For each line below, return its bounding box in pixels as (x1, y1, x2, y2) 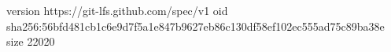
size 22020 (6, 33, 55, 50)
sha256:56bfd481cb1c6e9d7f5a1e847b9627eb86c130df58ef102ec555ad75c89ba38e (6, 17, 385, 34)
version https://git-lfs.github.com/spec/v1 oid (6, 2, 228, 18)
